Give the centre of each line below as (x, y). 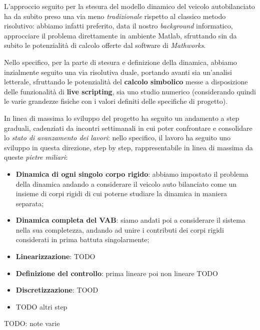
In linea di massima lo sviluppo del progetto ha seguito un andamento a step (122, 118)
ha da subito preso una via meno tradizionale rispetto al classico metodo (115, 16)
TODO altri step (41, 306)
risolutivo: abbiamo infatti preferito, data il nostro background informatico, (118, 26)
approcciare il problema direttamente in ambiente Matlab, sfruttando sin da (120, 35)
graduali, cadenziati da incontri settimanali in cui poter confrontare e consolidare (128, 128)
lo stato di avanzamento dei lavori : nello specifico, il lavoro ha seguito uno (117, 138)
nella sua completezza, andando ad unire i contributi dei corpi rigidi (120, 229)
